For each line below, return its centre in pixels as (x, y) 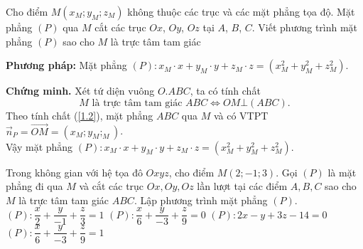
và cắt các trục (112, 186)
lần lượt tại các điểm (242, 186)
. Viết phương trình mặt (305, 27)
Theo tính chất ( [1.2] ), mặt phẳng (80, 115)
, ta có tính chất (225, 91)
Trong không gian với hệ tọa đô (74, 172)
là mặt (342, 172)
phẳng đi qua (34, 186)
